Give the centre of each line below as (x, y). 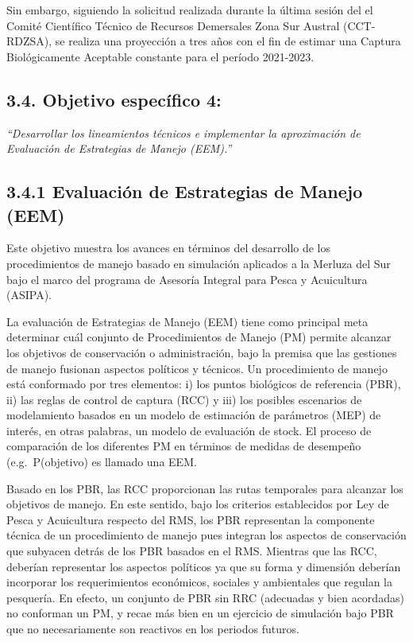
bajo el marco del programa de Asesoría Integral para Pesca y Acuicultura (187, 279)
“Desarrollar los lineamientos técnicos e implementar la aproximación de (183, 132)
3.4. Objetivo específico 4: (114, 99)
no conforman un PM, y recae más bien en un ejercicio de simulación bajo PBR (200, 613)
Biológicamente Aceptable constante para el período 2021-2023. (160, 56)
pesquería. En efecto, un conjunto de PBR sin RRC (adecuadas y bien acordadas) (205, 597)
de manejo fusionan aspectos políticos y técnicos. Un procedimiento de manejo (197, 368)
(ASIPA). (29, 295)
